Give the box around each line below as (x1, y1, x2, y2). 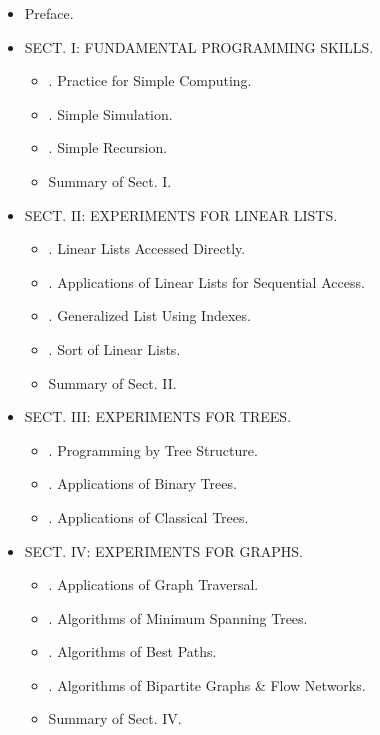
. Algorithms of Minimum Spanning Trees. (48, 607, 308, 628)
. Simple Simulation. (48, 103, 173, 124)
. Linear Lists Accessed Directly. (48, 238, 246, 259)
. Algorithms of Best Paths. (48, 641, 217, 662)
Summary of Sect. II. (48, 372, 177, 393)
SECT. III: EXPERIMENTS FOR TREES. (24, 406, 292, 427)
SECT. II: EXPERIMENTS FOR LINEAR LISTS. (24, 204, 338, 225)
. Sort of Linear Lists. (48, 338, 181, 359)
